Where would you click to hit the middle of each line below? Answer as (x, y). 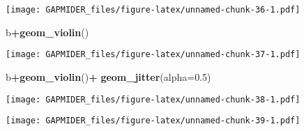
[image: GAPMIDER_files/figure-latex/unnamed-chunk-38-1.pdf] (153, 99)
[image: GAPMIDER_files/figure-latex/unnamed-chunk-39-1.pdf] (153, 121)
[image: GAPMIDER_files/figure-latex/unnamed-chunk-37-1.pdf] (153, 55)
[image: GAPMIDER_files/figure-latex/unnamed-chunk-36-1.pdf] (153, 10)
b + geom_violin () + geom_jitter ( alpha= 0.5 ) (108, 76)
